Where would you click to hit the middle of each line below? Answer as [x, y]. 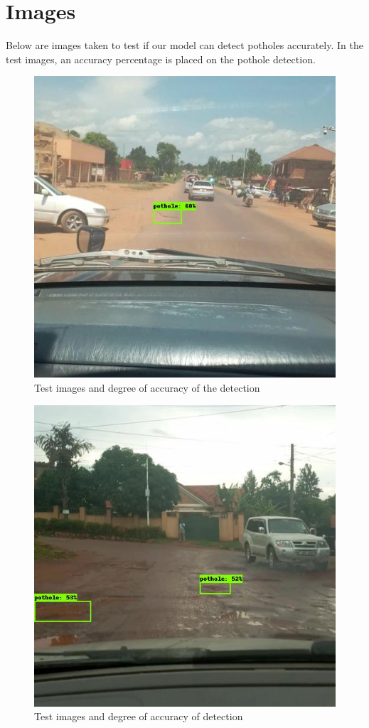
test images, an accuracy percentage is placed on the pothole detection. [161, 59]
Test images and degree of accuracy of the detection [147, 387]
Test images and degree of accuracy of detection [139, 716]
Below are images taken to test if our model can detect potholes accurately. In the [184, 45]
